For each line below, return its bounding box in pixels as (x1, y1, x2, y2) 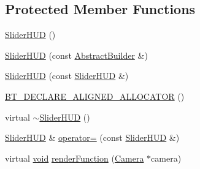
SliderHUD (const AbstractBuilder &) (5, 48, 148, 61)
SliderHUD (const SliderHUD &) (5, 69, 129, 82)
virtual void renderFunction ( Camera (5, 151, 144, 164)
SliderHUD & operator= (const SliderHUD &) (5, 131, 180, 144)
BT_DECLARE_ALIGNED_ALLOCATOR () (5, 89, 185, 102)
